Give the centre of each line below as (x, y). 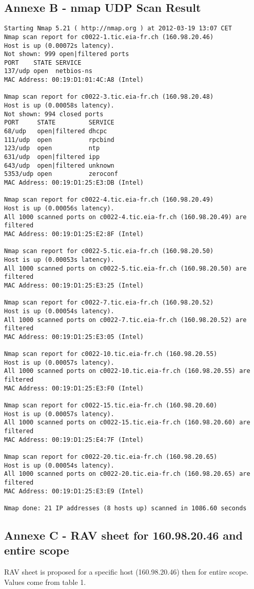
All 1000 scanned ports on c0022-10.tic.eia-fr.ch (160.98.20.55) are (127, 371)
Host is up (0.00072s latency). (59, 46)
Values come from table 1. (45, 582)
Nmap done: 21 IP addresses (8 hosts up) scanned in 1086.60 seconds (125, 508)
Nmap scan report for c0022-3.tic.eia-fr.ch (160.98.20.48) (109, 97)
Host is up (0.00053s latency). (59, 260)
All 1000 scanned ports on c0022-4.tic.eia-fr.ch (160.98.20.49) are (125, 217)
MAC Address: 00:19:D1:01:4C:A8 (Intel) (74, 80)
